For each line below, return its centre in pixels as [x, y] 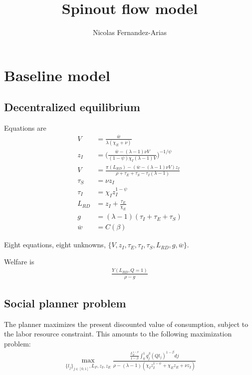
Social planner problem [65, 303]
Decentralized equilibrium [72, 107]
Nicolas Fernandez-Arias [130, 32]
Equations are [25, 128]
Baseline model [57, 75]
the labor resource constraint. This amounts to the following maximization [118, 334]
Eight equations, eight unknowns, [55, 245]
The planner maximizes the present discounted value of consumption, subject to [126, 324]
